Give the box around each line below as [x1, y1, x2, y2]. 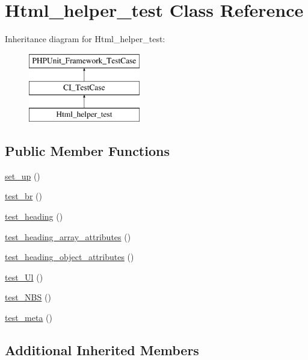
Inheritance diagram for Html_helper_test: [5, 33, 165, 45]
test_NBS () [5, 291, 51, 303]
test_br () [5, 190, 42, 202]
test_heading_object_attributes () [5, 250, 134, 263]
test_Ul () [5, 270, 43, 283]
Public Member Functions [5, 141, 170, 160]
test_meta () [5, 311, 53, 324]
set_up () [5, 169, 40, 182]
